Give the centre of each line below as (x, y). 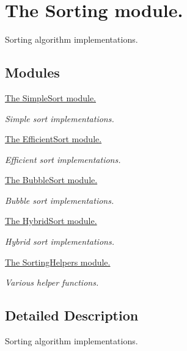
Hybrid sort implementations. (60, 241)
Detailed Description (72, 315)
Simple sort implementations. (60, 118)
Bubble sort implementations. (60, 200)
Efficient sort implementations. (63, 159)
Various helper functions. (52, 282)
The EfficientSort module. (53, 139)
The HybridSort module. (51, 221)
